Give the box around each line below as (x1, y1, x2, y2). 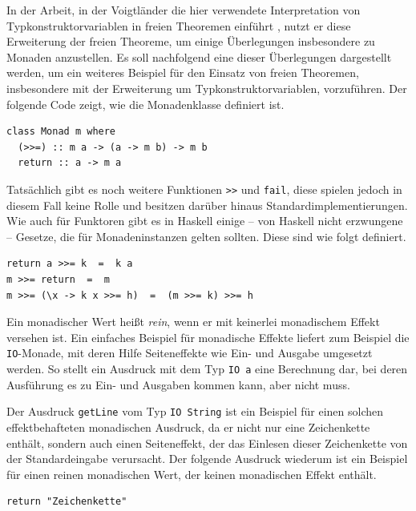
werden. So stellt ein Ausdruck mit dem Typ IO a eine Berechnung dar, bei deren (6, 360, 408, 376)
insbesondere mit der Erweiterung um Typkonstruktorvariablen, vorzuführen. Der (6, 79, 407, 96)
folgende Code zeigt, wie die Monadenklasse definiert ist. (6, 95, 285, 112)
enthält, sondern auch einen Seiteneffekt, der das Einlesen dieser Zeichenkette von (6, 434, 408, 451)
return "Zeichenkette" (6, 496, 127, 508)
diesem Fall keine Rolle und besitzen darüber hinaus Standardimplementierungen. (6, 196, 408, 213)
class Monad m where (6, 126, 116, 138)
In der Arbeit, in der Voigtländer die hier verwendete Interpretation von (6, 2, 361, 18)
